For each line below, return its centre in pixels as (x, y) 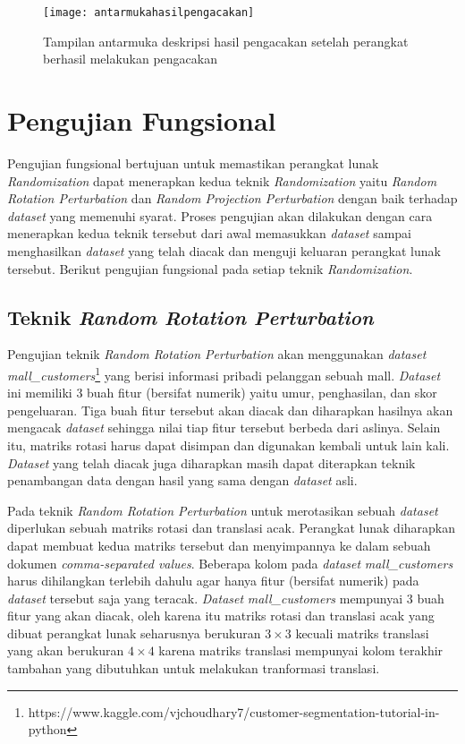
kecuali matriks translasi (362, 633)
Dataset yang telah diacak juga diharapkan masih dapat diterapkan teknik (211, 462)
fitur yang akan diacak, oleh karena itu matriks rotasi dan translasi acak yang (221, 616)
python (47, 729)
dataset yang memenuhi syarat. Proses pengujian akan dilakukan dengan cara (220, 215)
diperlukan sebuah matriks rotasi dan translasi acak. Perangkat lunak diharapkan (232, 528)
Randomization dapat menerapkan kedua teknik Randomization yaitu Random (222, 180)
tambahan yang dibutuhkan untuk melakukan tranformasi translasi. (194, 668)
